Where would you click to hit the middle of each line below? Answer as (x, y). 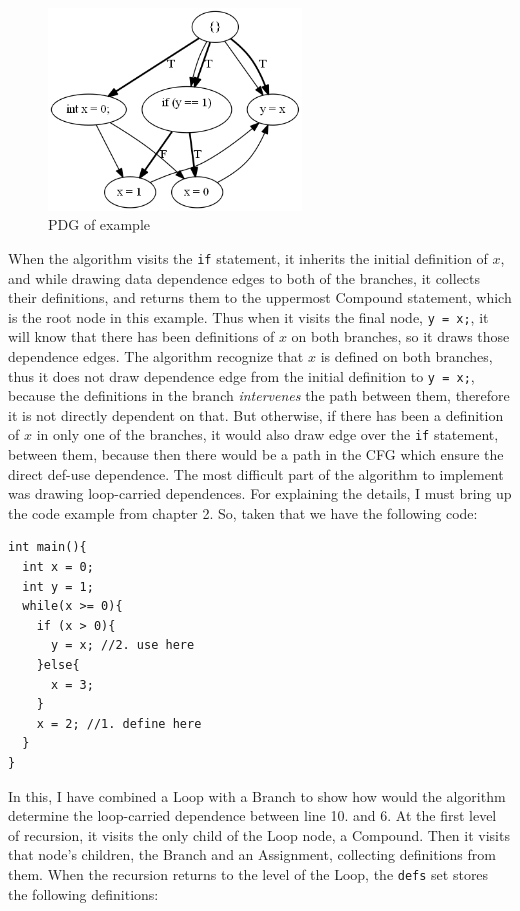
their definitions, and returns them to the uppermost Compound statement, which (260, 297)
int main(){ (47, 547)
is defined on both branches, (406, 356)
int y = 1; (58, 586)
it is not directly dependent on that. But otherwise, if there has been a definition (256, 414)
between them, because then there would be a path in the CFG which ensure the (256, 454)
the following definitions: (83, 893)
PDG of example (99, 224)
